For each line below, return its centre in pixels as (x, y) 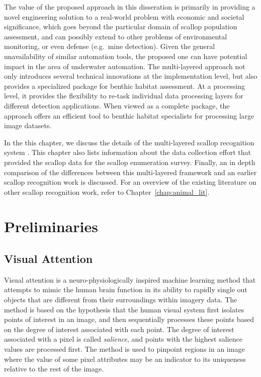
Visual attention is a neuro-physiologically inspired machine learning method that (130, 279)
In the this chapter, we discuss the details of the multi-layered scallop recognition (129, 142)
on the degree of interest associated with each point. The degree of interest (119, 329)
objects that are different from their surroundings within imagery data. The (121, 300)
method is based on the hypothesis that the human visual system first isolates (124, 309)
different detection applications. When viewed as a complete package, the (117, 105)
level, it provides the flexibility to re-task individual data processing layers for (124, 96)
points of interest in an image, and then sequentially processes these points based (129, 319)
